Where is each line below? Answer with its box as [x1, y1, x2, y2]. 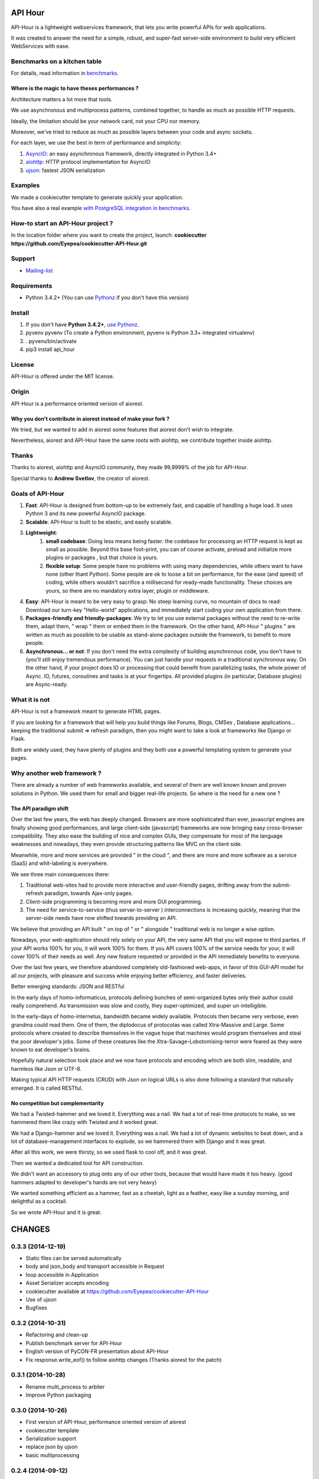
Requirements [11, 282, 53, 290]
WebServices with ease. [11, 43, 70, 50]
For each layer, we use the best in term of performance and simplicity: [11, 139, 182, 146]
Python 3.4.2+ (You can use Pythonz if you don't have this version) [25, 293, 189, 301]
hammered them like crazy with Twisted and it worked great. [11, 1119, 158, 1126]
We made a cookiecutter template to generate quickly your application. [11, 193, 184, 201]
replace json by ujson [25, 1444, 78, 1451]
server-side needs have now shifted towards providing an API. [25, 915, 177, 922]
